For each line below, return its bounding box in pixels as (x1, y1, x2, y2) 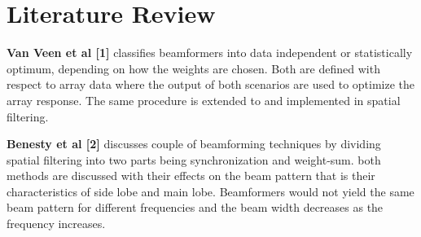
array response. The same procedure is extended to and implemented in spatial (7, 91, 401, 108)
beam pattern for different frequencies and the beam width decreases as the (7, 199, 384, 216)
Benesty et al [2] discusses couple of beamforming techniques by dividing (7, 135, 381, 152)
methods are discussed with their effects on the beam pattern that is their (7, 167, 375, 184)
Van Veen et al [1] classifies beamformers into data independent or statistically (7, 44, 413, 61)
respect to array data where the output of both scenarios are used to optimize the (7, 76, 415, 93)
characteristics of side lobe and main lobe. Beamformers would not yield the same (7, 182, 414, 200)
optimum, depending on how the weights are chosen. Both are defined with (7, 59, 380, 77)
